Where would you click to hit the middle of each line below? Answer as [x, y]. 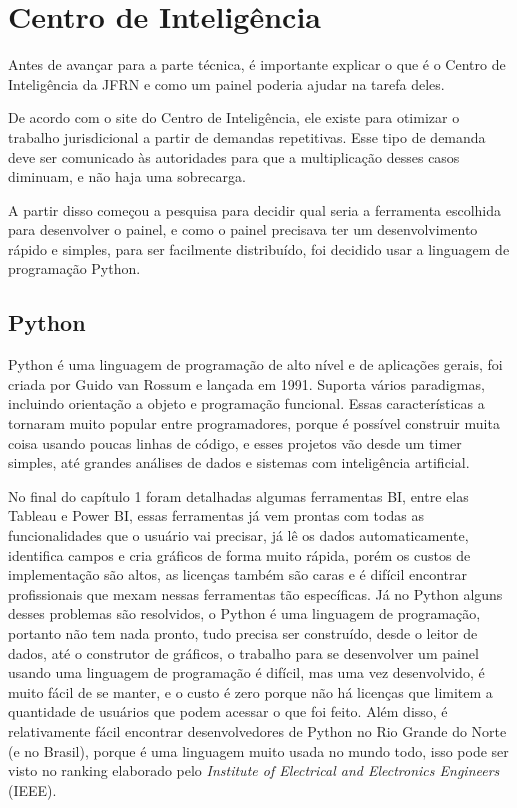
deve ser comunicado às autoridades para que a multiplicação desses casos [234, 156]
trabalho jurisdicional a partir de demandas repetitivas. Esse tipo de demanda [247, 136]
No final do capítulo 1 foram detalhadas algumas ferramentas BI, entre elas [238, 495]
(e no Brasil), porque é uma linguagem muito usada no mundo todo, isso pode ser [258, 750]
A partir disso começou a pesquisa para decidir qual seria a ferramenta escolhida [255, 209]
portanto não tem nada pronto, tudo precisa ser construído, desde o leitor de [243, 632]
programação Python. [74, 268]
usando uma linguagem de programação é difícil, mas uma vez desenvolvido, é [246, 672]
